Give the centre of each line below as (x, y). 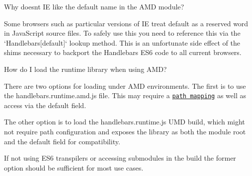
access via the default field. (45, 105)
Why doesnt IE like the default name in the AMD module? (94, 6)
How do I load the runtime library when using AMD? (85, 69)
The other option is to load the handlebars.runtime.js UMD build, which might (125, 122)
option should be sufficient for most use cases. (74, 167)
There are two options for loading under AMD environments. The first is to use (125, 86)
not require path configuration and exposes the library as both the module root (125, 131)
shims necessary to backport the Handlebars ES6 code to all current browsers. (123, 52)
